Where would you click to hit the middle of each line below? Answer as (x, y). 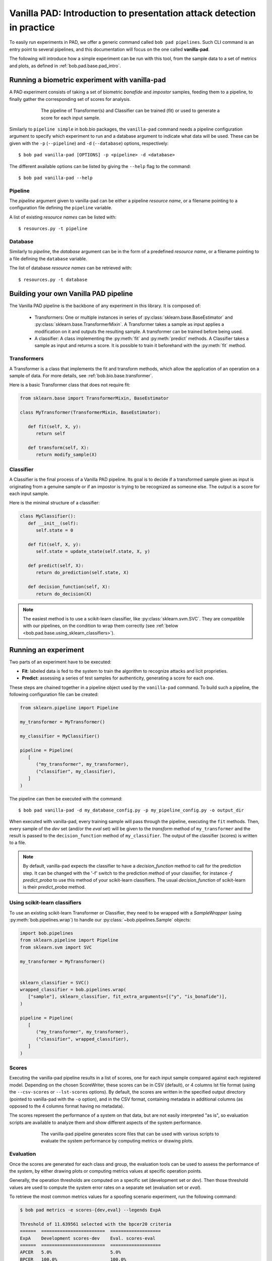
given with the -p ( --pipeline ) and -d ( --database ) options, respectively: (89, 143)
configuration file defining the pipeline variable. (61, 208)
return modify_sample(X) (67, 455)
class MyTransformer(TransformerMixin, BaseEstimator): (90, 413)
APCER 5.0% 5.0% (70, 1252)
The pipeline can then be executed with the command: (66, 798)
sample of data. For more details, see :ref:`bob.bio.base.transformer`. (81, 375)
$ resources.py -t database (53, 279)
